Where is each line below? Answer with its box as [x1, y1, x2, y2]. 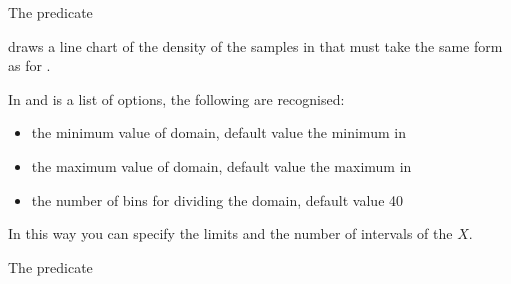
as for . [8, 55, 51, 76]
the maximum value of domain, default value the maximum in [31, 155, 412, 176]
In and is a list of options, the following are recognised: [8, 88, 345, 109]
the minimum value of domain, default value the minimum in [31, 122, 406, 143]
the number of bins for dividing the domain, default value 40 [31, 189, 404, 210]
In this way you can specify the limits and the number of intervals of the [8, 223, 453, 244]
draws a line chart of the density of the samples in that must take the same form [8, 35, 503, 56]
